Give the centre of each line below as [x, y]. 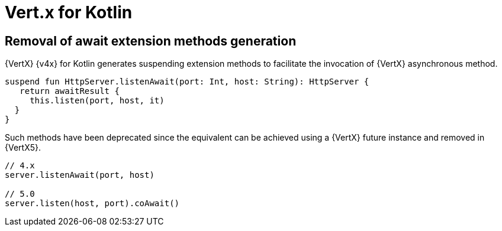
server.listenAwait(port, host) [80, 175]
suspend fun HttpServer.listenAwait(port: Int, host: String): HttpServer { [187, 82]
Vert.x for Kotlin [69, 12]
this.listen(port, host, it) [97, 101]
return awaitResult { [70, 91]
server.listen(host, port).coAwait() [92, 204]
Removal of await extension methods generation [151, 41]
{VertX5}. [23, 148]
